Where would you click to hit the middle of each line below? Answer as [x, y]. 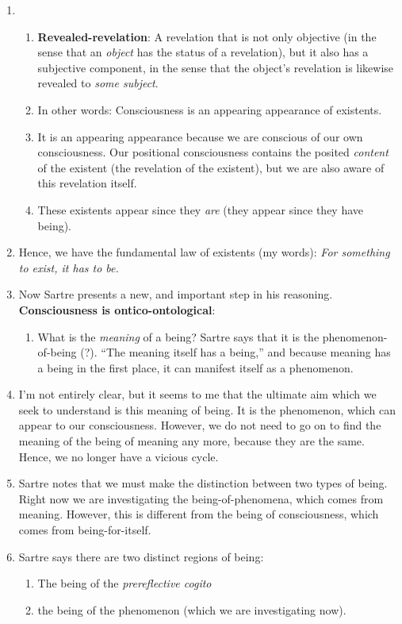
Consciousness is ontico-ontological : [117, 309]
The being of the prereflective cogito [124, 583]
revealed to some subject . [98, 83]
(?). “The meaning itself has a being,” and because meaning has [235, 352]
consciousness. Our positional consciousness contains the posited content [213, 152]
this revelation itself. [87, 183]
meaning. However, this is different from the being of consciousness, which [199, 514]
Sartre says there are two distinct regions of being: [141, 556]
